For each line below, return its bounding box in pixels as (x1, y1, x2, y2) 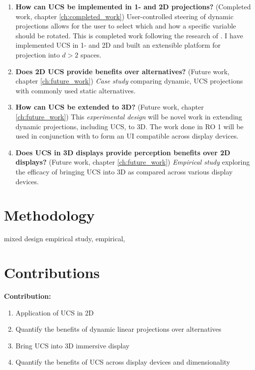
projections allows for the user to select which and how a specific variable (15, 21, 236, 31)
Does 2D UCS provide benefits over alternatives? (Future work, (15, 66, 230, 76)
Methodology (4, 205, 95, 225)
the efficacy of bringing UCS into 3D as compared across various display (15, 166, 233, 176)
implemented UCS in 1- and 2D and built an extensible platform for (15, 40, 221, 50)
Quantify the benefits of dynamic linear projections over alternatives (15, 324, 222, 334)
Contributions (4, 262, 100, 282)
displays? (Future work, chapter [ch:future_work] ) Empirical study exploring (15, 157, 250, 167)
